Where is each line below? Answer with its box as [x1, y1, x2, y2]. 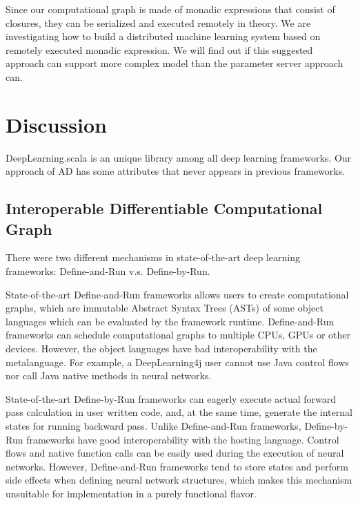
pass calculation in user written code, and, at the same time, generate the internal [6, 405, 352, 419]
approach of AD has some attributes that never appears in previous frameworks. [6, 164, 346, 178]
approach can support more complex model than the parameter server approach [6, 56, 344, 70]
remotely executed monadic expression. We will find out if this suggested [6, 42, 313, 57]
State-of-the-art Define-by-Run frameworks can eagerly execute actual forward [6, 391, 337, 406]
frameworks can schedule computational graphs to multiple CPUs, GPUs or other [6, 327, 351, 342]
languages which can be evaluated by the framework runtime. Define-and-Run [6, 314, 335, 328]
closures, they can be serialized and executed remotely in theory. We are [6, 15, 311, 30]
